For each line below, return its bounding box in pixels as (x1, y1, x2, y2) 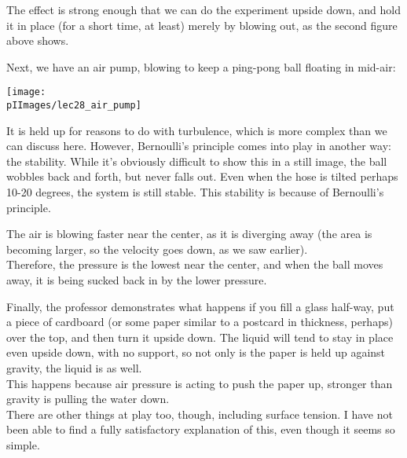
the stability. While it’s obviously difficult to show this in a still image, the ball (6, 152, 387, 169)
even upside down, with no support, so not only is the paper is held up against (6, 344, 386, 361)
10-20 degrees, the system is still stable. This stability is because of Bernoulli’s (6, 184, 384, 200)
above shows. (6, 32, 69, 49)
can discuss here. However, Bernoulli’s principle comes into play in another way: (6, 137, 391, 154)
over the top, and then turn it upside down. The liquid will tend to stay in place (6, 328, 394, 345)
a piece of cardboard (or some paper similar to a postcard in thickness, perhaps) (6, 313, 393, 330)
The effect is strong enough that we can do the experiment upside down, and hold (6, 2, 401, 17)
